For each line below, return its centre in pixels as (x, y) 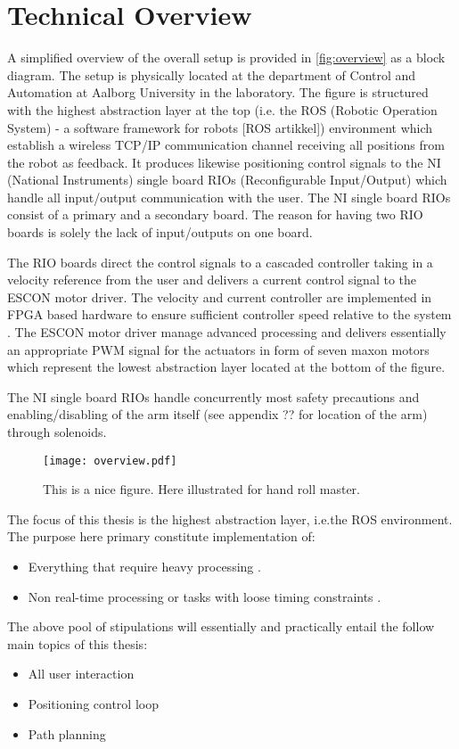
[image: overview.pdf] (110, 461)
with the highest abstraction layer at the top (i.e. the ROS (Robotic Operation (222, 109)
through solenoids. (57, 432)
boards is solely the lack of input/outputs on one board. (160, 232)
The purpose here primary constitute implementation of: (161, 536)
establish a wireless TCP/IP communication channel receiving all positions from (226, 145)
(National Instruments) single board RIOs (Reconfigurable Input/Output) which (227, 180)
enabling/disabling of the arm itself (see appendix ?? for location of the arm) (217, 414)
